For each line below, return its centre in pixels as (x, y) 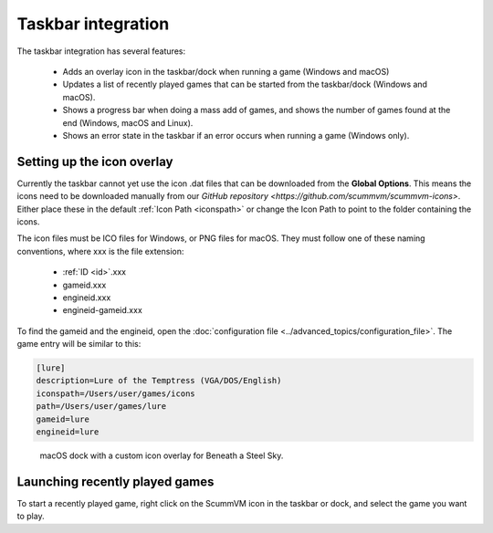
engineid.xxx (87, 298)
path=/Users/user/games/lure (101, 407)
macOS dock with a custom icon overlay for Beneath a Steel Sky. (162, 455)
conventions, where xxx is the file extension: (100, 251)
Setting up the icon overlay (95, 161)
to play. (31, 517)
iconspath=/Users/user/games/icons (115, 393)
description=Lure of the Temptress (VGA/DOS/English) (159, 381)
